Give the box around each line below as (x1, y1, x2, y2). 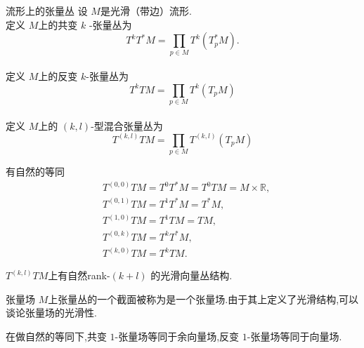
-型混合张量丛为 (91, 118, 163, 133)
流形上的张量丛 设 (6, 4, 88, 18)
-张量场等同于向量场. (247, 328, 342, 343)
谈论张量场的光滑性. (6, 305, 97, 320)
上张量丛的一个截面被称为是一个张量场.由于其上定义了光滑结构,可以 (48, 291, 359, 306)
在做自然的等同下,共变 (6, 328, 107, 343)
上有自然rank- (48, 268, 110, 283)
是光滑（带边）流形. (100, 4, 192, 18)
